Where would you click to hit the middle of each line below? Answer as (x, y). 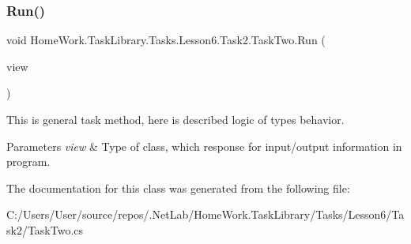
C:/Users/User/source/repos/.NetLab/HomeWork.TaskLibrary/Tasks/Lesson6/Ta (205, 214)
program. (28, 161)
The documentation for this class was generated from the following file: (178, 188)
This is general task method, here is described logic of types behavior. (175, 119)
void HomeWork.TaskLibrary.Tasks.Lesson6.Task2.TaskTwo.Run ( (166, 40)
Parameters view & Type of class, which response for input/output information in (204, 146)
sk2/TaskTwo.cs (45, 229)
